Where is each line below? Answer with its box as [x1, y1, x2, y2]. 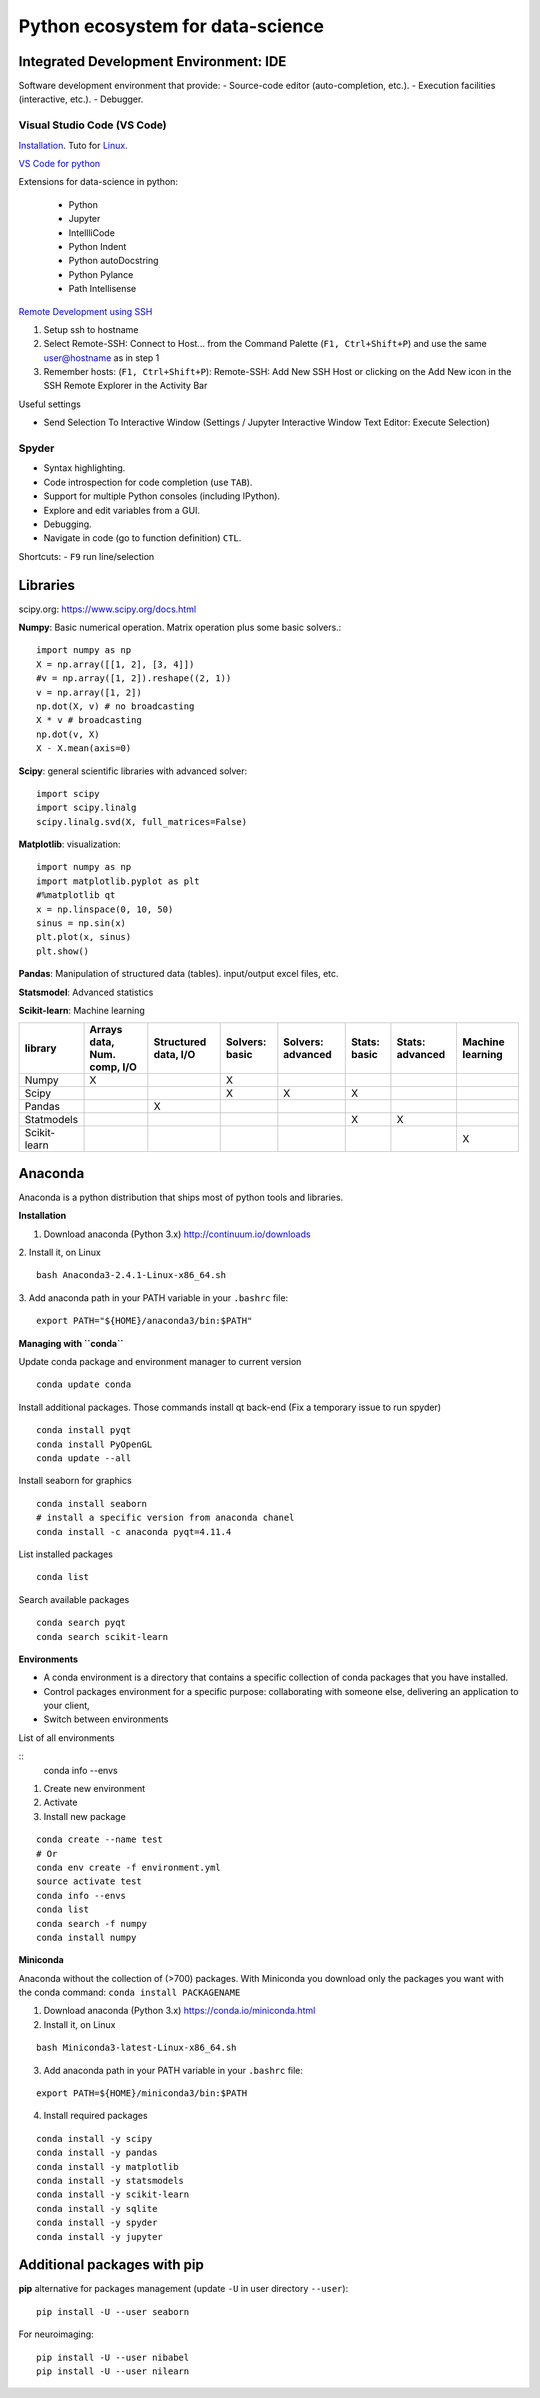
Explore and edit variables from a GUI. [43, 504, 200, 516]
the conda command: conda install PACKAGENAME [18, 1986, 241, 1999]
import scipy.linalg [36, 802, 137, 814]
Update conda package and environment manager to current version [18, 1356, 302, 1368]
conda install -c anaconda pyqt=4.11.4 [36, 1526, 232, 1537]
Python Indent [68, 240, 127, 252]
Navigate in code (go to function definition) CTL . [43, 532, 242, 544]
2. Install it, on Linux [18, 1246, 102, 1259]
